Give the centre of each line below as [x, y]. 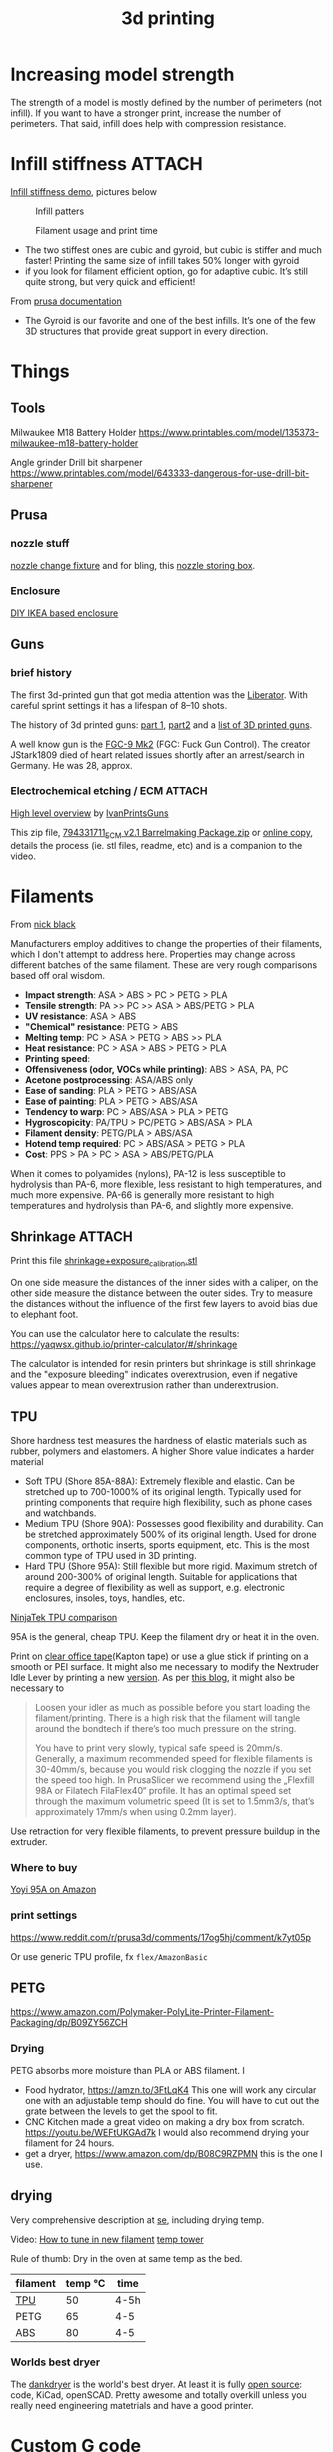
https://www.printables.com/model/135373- [229, 432]
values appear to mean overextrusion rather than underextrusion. [144, 1385]
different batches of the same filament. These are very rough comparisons [164, 964]
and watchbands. [60, 1513]
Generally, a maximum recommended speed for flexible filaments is [173, 1758]
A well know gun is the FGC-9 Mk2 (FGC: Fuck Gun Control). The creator [160, 744]
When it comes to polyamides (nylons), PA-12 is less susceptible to [148, 1173]
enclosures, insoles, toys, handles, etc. [104, 1598]
